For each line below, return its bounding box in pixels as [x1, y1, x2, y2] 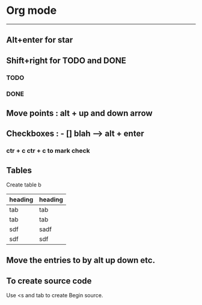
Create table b [6, 181, 42, 188]
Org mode [6, 4, 57, 17]
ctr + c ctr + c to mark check [6, 147, 90, 155]
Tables [6, 165, 32, 175]
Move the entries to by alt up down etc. [6, 255, 155, 265]
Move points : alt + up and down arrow [6, 108, 153, 118]
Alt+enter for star [6, 35, 73, 45]
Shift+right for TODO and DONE [6, 55, 126, 66]
